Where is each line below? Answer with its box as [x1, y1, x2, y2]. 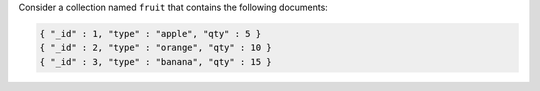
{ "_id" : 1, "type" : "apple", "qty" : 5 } [39, 28, 262, 39]
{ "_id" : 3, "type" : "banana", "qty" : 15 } [39, 56, 272, 67]
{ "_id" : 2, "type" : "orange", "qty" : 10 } [39, 42, 272, 54]
